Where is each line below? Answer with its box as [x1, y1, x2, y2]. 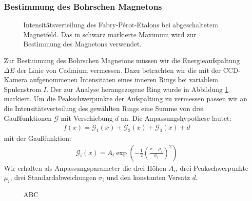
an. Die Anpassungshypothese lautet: [120, 112, 232, 123]
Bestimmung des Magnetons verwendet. [23, 39, 142, 49]
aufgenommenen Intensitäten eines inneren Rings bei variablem [29, 74, 218, 85]
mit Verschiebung [61, 112, 113, 123]
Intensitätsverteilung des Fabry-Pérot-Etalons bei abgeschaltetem [23, 20, 218, 30]
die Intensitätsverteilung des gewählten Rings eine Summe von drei [4, 103, 204, 113]
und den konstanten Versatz [106, 172, 190, 182]
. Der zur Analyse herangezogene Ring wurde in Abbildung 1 [46, 84, 229, 94]
